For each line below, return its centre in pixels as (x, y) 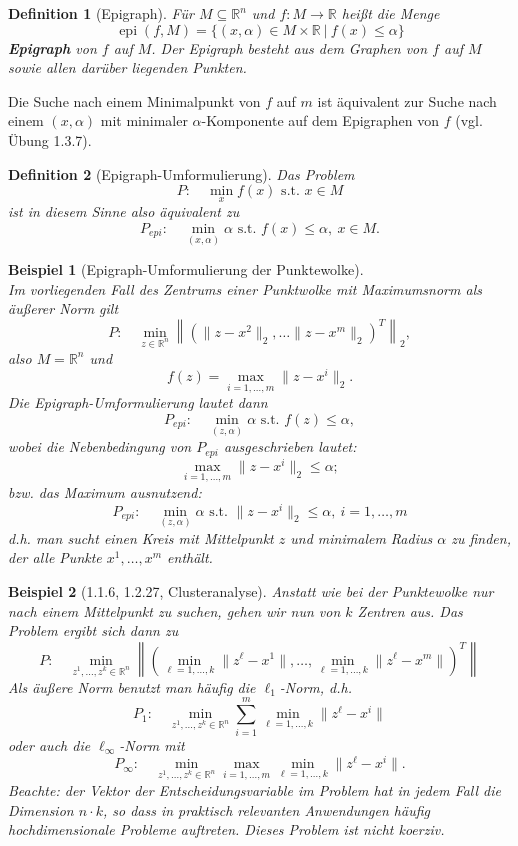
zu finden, (481, 537)
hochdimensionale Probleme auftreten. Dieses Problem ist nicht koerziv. (226, 829)
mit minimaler (144, 120)
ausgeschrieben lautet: (290, 446)
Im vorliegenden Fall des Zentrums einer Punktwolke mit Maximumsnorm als (245, 288)
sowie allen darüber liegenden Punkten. (127, 67)
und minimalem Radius (361, 537)
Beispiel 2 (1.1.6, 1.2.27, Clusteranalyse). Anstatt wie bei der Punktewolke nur (251, 591)
